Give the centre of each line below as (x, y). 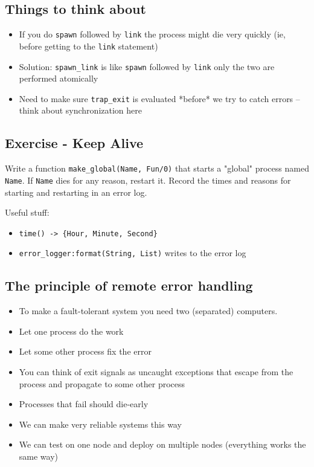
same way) (39, 456)
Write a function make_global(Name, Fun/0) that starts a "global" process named (157, 168)
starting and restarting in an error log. (76, 192)
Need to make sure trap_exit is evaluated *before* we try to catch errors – (159, 98)
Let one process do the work (71, 331)
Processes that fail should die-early (84, 404)
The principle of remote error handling (129, 285)
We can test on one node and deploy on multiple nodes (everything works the (162, 444)
